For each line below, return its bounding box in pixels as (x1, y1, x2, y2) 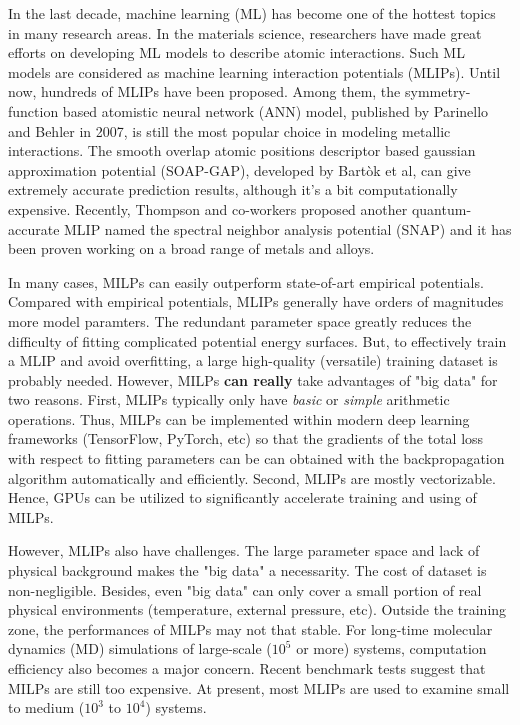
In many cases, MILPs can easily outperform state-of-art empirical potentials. (8, 271, 484, 292)
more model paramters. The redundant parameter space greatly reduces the (8, 310, 472, 331)
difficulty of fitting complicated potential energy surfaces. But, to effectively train (8, 330, 507, 351)
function (8, 100, 59, 121)
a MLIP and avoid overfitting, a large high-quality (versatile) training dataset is (8, 350, 498, 371)
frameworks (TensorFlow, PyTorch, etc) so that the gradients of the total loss (8, 428, 484, 449)
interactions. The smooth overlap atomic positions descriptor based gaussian (8, 140, 476, 161)
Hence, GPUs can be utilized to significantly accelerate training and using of (8, 487, 477, 508)
